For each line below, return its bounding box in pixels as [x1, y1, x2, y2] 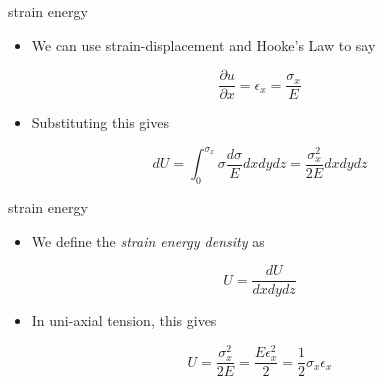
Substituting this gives [31, 112, 169, 133]
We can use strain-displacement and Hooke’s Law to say [31, 34, 376, 55]
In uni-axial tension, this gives [31, 310, 217, 331]
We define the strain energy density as [31, 230, 265, 251]
